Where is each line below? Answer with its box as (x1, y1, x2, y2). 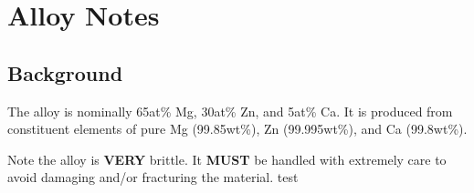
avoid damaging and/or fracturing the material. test (7, 168, 299, 187)
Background (7, 58, 123, 86)
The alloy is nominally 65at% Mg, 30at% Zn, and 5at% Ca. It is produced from (7, 101, 453, 120)
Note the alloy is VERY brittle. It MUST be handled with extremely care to (7, 149, 447, 168)
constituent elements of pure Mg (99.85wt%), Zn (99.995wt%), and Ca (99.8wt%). (7, 119, 468, 138)
